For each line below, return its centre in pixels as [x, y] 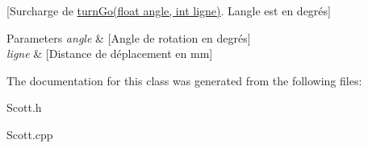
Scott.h [24, 107]
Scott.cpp [30, 134]
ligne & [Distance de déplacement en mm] [110, 53]
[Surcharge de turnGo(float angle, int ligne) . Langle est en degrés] [169, 10]
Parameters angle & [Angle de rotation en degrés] [129, 37]
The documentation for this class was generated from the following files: [184, 80]
